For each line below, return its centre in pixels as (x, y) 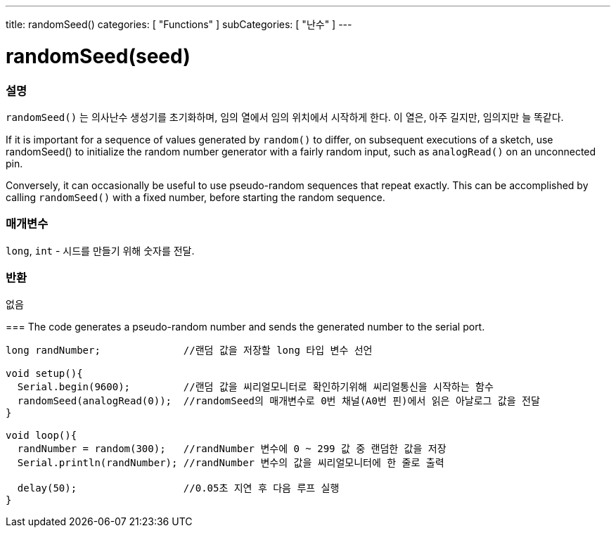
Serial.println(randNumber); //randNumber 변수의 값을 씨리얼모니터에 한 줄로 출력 (231, 463)
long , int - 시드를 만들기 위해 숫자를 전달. (100, 250)
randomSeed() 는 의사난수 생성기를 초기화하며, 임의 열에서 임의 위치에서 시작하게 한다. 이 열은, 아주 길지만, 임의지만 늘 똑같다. (285, 117)
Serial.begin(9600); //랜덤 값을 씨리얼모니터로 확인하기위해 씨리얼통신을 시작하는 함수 (255, 387)
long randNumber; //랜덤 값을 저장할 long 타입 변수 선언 (189, 351)
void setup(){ (44, 374)
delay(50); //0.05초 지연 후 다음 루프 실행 (178, 488)
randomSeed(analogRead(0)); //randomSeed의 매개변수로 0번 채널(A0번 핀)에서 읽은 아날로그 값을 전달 (278, 401)
